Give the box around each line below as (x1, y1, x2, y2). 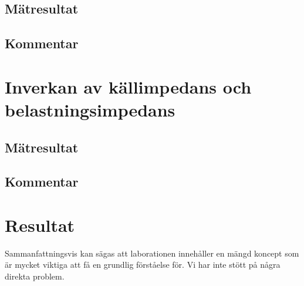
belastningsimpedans (5, 97, 175, 121)
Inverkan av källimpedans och (5, 74, 252, 98)
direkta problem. (5, 270, 65, 282)
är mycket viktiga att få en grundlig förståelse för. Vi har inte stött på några (5, 258, 281, 271)
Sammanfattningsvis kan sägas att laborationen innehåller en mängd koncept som (5, 247, 299, 259)
